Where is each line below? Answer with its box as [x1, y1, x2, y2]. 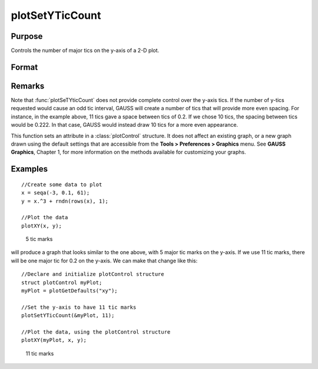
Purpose [11, 31, 43, 41]
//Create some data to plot [21, 181, 102, 188]
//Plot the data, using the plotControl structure [21, 328, 171, 335]
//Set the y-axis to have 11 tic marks [21, 304, 137, 311]
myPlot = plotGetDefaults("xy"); [21, 288, 118, 294]
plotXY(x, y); [21, 222, 62, 229]
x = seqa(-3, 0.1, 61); [21, 189, 90, 196]
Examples [11, 164, 48, 174]
